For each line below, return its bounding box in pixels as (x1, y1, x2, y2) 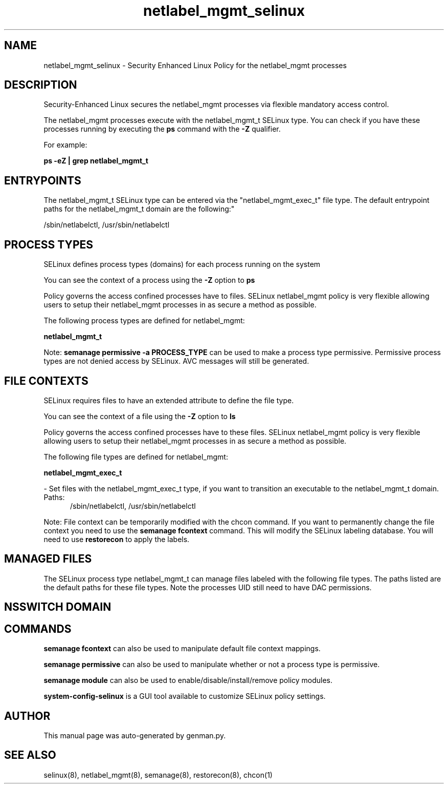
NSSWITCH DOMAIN (4, 600, 111, 614)
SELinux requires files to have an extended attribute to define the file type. (43, 396, 294, 405)
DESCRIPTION (4, 78, 77, 92)
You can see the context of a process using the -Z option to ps (43, 276, 255, 285)
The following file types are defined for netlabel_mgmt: (43, 452, 228, 461)
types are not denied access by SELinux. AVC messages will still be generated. (43, 357, 309, 366)
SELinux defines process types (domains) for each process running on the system (43, 260, 321, 269)
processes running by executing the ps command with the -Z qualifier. (43, 125, 281, 134)
